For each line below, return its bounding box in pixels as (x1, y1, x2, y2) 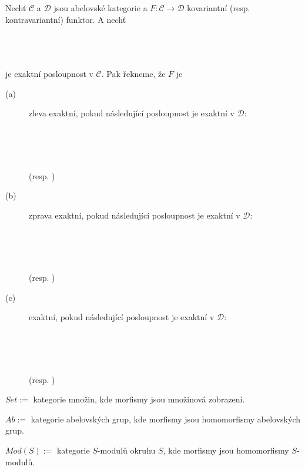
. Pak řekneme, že (101, 67, 166, 79)
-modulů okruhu (97, 444, 156, 456)
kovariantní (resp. (187, 2, 250, 14)
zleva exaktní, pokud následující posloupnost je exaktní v (29, 107, 234, 119)
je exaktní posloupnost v (5, 67, 93, 79)
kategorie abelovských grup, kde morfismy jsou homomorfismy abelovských (31, 412, 300, 425)
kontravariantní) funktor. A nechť (5, 13, 126, 25)
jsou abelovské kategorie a (53, 2, 148, 14)
